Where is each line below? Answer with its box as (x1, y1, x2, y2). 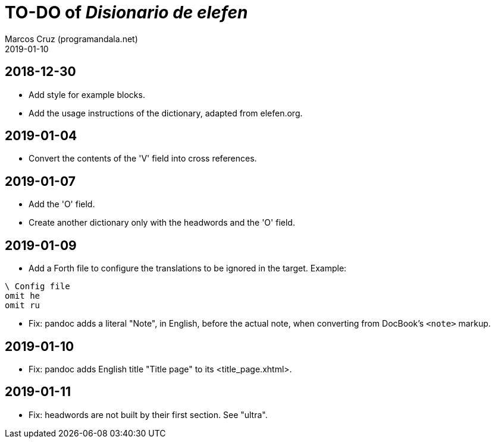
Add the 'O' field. (29, 199, 95, 210)
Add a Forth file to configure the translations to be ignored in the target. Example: (29, 263, 347, 274)
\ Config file (5, 281, 70, 292)
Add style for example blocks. (29, 89, 145, 100)
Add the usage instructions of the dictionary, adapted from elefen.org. (29, 107, 303, 118)
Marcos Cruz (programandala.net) (5, 33, 138, 44)
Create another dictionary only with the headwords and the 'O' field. (29, 217, 295, 228)
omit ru (5, 300, 40, 311)
